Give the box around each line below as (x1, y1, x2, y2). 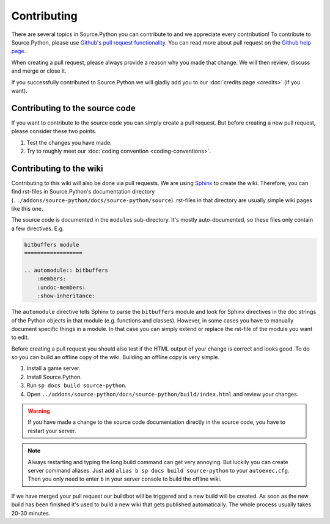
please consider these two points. (11, 128, 97, 135)
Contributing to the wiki (11, 163, 103, 173)
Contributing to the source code (11, 103, 136, 113)
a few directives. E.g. (11, 225, 64, 232)
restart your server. (28, 427, 76, 434)
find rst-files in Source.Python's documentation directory (11, 188, 155, 195)
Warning (28, 407, 50, 415)
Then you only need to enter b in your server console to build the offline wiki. (28, 475, 222, 482)
